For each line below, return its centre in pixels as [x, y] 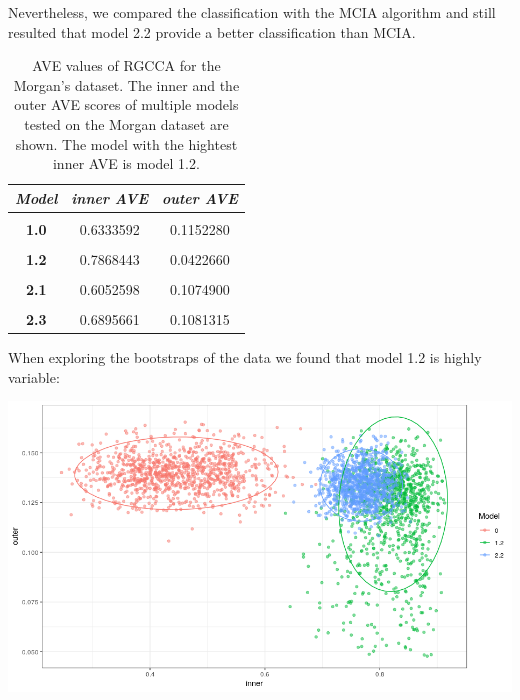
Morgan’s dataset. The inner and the [126, 84]
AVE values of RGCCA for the [126, 65]
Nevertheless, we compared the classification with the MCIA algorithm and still [252, 12]
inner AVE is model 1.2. [126, 163]
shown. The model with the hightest [126, 143]
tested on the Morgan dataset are [126, 123]
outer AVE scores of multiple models [126, 104]
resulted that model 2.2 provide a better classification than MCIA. [212, 31]
